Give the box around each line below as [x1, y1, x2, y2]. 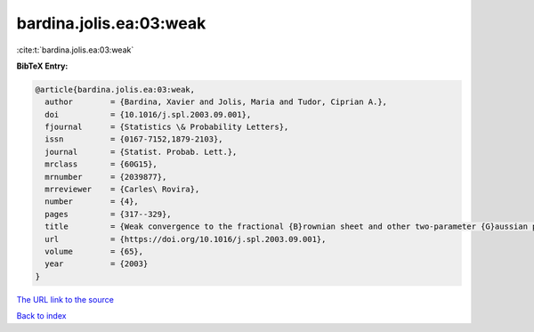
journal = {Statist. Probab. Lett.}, [44, 147, 238, 157]
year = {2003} [44, 259, 149, 269]
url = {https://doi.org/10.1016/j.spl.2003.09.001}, [44, 234, 327, 244]
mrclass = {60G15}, [44, 159, 158, 169]
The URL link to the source [16, 294, 115, 304]
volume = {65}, [44, 247, 144, 256]
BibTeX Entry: [16, 61, 69, 71]
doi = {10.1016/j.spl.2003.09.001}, [44, 109, 252, 119]
